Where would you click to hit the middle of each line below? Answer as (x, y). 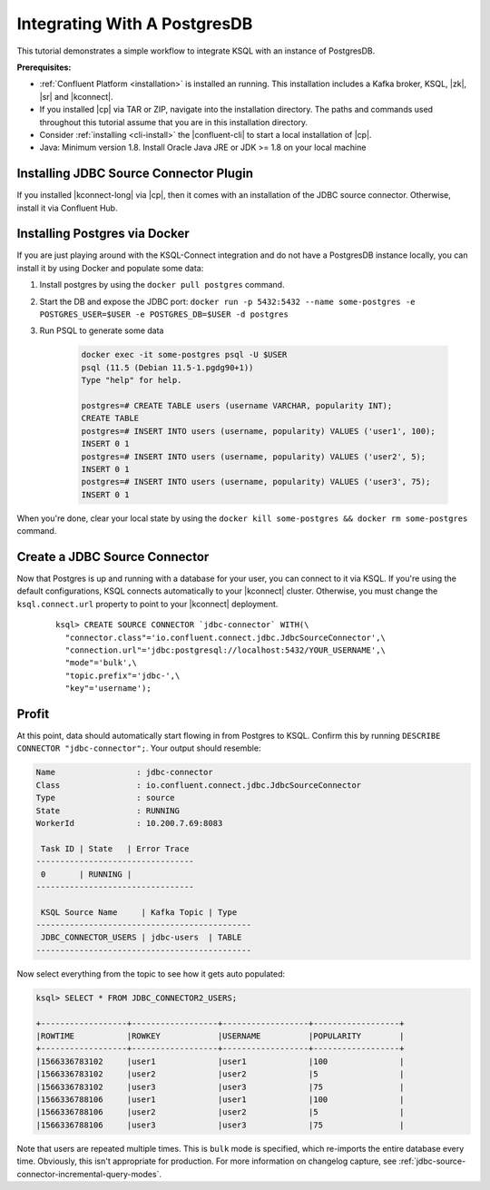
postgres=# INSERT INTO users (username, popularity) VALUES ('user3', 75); (256, 482)
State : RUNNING (108, 811)
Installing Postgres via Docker (103, 234)
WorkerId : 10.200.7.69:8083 (129, 823)
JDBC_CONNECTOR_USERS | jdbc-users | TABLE (142, 938)
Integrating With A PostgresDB (135, 24)
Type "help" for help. (132, 380)
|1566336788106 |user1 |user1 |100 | (220, 1099)
